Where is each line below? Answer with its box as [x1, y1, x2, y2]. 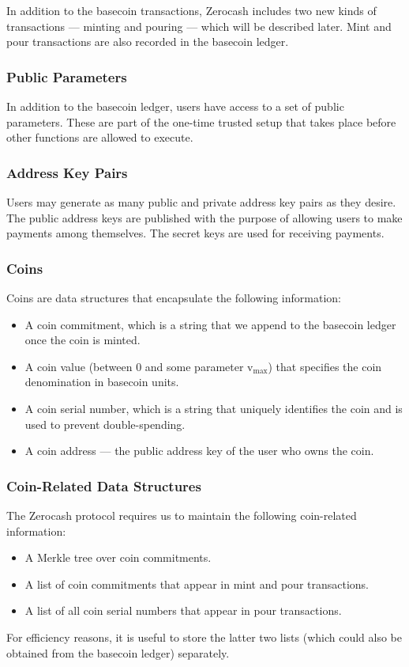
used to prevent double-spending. [24, 415, 186, 432]
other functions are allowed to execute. [6, 129, 193, 146]
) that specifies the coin [268, 358, 382, 374]
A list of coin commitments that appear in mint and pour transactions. [24, 575, 370, 592]
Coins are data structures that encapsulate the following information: [6, 290, 341, 305]
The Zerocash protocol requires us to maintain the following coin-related [6, 506, 357, 523]
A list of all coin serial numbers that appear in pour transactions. [24, 602, 342, 619]
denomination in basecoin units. [24, 373, 179, 390]
